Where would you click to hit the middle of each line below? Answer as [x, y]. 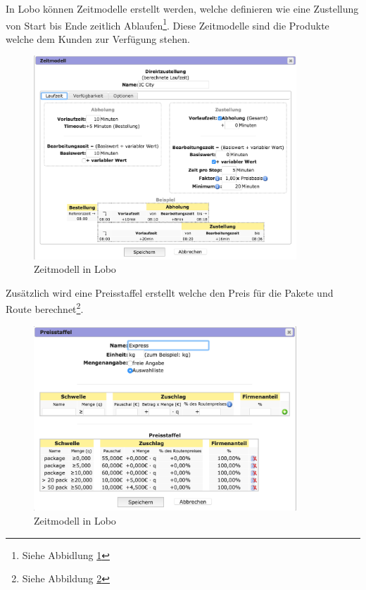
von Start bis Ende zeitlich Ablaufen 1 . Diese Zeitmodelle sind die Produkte [168, 24]
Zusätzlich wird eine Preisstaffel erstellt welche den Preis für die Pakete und [170, 292]
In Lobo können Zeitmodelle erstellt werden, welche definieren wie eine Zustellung [182, 8]
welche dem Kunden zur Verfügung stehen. [98, 38]
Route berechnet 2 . [45, 308]
